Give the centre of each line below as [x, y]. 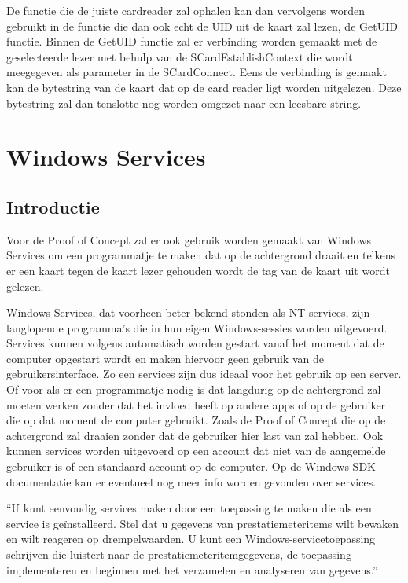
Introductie [53, 206]
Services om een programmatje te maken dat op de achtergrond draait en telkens [201, 255]
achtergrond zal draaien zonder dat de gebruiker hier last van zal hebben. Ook [195, 435]
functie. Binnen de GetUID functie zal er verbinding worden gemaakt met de [192, 41]
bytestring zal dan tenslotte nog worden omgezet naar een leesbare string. [184, 103]
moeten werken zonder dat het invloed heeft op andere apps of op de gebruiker [196, 404]
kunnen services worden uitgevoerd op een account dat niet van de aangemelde [196, 451]
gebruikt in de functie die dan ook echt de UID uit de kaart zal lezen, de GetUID [202, 26]
